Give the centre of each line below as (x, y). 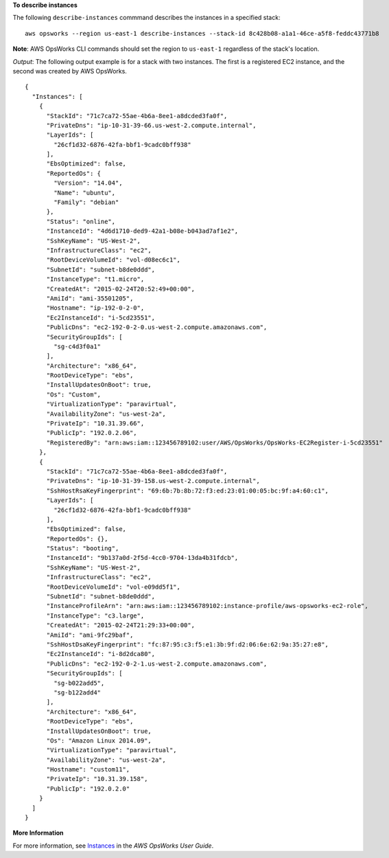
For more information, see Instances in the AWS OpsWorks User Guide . (113, 846)
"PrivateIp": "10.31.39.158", (97, 779)
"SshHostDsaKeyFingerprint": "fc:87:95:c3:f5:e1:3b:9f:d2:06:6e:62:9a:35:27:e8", (188, 645)
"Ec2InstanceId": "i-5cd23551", (101, 317)
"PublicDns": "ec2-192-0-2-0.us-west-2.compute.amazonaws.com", (157, 327)
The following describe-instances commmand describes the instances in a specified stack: (146, 18)
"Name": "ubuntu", (85, 193)
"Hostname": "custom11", (88, 770)
